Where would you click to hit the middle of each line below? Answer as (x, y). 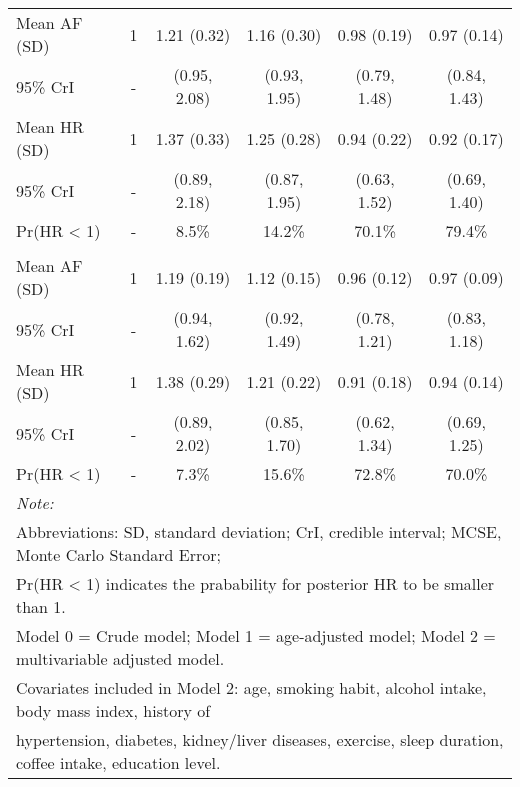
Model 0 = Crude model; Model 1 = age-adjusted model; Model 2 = (256, 635)
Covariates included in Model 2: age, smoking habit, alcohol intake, (251, 687)
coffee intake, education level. (118, 762)
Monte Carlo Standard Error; (118, 554)
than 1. (41, 606)
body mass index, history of (113, 710)
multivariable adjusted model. (120, 658)
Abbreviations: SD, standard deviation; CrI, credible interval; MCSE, (259, 531)
